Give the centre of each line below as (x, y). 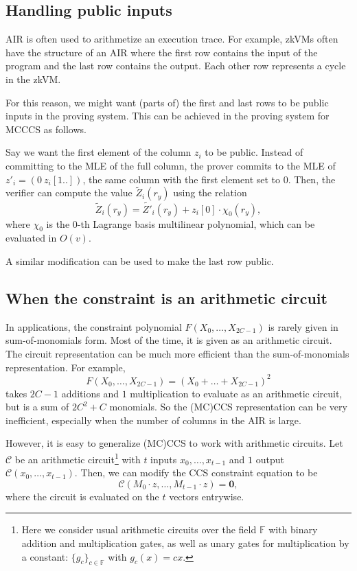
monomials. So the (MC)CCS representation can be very (228, 407)
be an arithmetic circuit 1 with (78, 458)
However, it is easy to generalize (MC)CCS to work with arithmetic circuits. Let (174, 443)
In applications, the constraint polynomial (94, 326)
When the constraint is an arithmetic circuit (166, 298)
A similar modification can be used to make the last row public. (140, 260)
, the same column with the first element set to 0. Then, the (209, 179)
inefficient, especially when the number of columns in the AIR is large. (153, 420)
